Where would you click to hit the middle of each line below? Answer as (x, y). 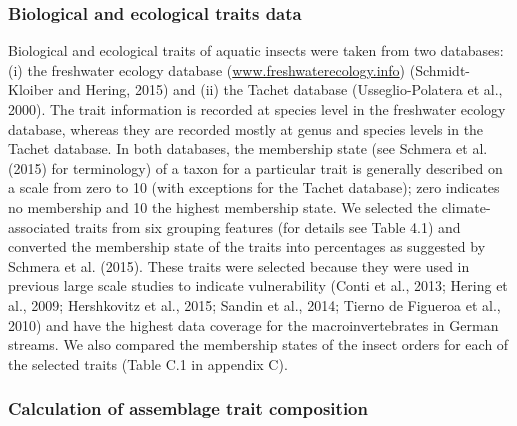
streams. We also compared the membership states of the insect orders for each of (258, 344)
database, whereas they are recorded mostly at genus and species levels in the (246, 128)
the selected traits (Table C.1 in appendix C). (148, 363)
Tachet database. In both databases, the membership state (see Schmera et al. (248, 148)
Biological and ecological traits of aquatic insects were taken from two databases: (256, 50)
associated (39, 226)
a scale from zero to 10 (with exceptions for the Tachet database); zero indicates (254, 187)
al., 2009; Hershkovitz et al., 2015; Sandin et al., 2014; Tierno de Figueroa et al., (254, 304)
